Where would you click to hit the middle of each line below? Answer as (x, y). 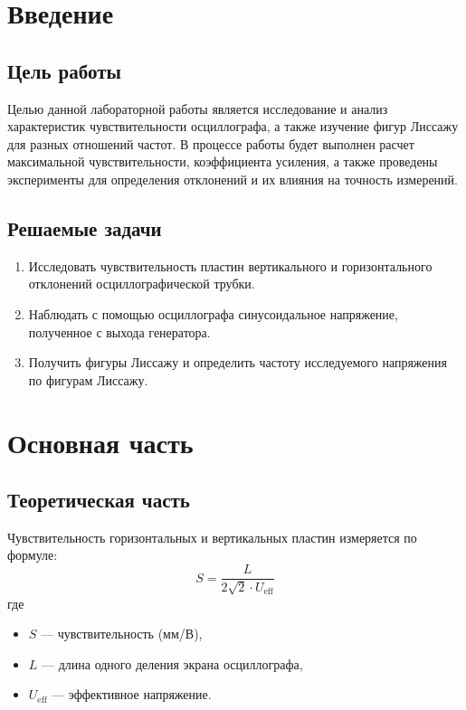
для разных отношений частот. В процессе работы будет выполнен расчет (211, 143)
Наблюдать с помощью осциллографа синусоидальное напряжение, (213, 313)
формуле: (33, 555)
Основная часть (100, 442)
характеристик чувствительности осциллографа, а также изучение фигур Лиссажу (233, 126)
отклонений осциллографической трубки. (142, 284)
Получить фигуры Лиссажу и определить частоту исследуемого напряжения (238, 362)
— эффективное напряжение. (132, 694)
